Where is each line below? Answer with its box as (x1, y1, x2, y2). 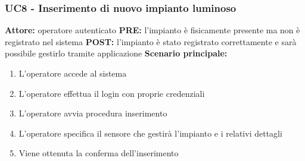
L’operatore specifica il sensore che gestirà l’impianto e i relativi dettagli (18, 127, 282, 139)
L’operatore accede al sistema (18, 67, 127, 79)
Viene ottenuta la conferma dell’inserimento (18, 147, 179, 159)
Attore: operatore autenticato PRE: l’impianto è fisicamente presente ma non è (5, 24, 300, 36)
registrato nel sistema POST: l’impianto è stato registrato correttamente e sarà (5, 35, 297, 48)
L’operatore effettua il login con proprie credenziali (18, 87, 205, 99)
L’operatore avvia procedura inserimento (18, 107, 167, 119)
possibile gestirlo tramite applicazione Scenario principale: (5, 47, 228, 59)
